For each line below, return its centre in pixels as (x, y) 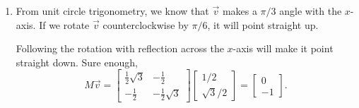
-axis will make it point (283, 48)
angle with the (311, 11)
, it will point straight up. (263, 24)
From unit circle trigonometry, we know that (112, 11)
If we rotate (64, 24)
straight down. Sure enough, (77, 62)
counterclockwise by (146, 24)
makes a (240, 11)
